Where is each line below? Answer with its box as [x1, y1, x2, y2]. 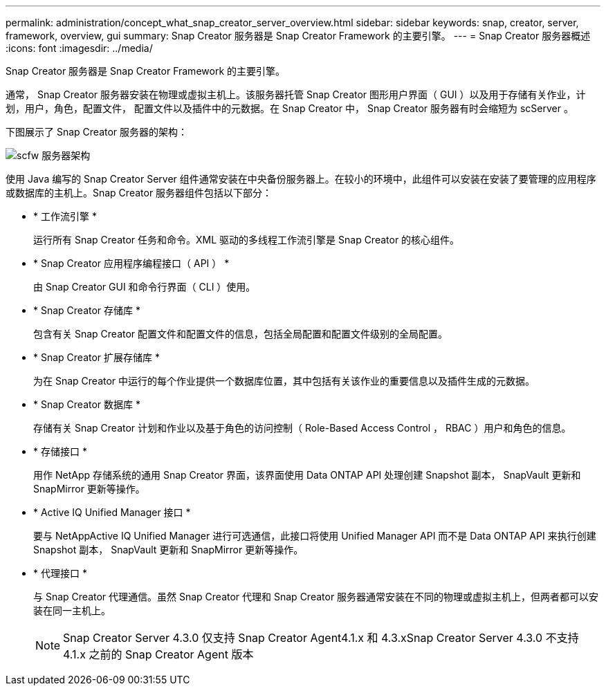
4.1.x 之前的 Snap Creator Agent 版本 [63, 647, 254, 661]
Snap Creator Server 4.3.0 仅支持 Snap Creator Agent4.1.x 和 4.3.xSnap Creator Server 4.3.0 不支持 [63, 631, 579, 645]
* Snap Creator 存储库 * [33, 304, 140, 316]
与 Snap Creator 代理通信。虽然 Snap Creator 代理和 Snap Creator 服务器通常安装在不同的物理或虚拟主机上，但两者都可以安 [33, 591, 599, 602]
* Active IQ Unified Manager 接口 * [33, 506, 191, 518]
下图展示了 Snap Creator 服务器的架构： [6, 126, 188, 138]
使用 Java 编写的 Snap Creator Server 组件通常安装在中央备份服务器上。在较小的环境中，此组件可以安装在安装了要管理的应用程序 [6, 173, 596, 185]
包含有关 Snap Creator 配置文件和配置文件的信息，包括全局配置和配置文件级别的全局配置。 [33, 328, 448, 340]
